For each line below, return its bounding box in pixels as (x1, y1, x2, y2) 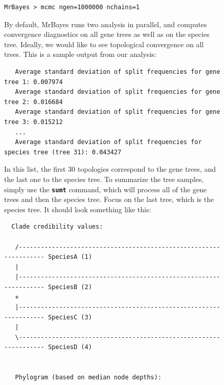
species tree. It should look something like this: (4, 204, 151, 214)
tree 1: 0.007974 (4, 78, 63, 86)
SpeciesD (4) (48, 343, 92, 351)
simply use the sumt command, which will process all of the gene (4, 184, 207, 194)
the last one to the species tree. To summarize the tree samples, (4, 173, 204, 184)
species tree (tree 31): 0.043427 (4, 148, 122, 156)
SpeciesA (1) (48, 253, 92, 261)
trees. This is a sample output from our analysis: (4, 49, 156, 59)
